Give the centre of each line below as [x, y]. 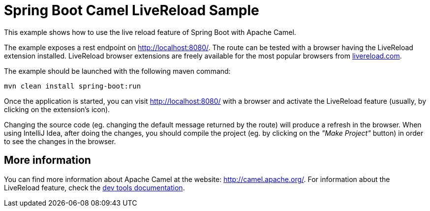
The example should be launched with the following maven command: [117, 71]
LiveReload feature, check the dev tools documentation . [94, 187]
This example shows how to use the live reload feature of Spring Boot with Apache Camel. [150, 32]
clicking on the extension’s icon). [57, 109]
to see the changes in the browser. [60, 141]
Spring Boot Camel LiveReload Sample [132, 10]
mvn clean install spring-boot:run [73, 86]
